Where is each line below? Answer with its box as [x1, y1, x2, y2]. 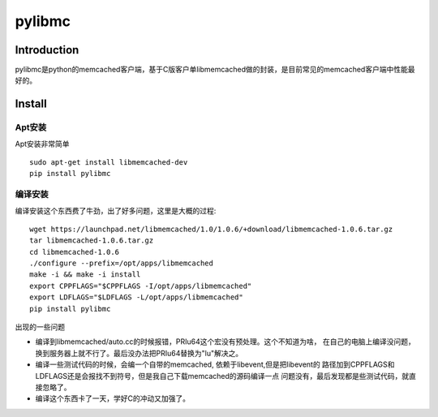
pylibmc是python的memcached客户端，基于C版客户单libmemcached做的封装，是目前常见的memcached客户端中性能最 [15, 65, 415, 75]
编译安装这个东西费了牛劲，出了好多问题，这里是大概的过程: [15, 205, 217, 215]
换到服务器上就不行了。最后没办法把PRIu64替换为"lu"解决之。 [35, 348, 243, 358]
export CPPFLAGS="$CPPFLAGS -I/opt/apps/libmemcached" [29, 281, 252, 290]
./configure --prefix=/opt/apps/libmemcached [29, 259, 214, 268]
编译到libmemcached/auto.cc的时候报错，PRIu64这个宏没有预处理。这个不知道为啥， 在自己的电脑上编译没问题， [35, 337, 415, 346]
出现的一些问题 [15, 322, 65, 332]
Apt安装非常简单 [15, 139, 70, 148]
